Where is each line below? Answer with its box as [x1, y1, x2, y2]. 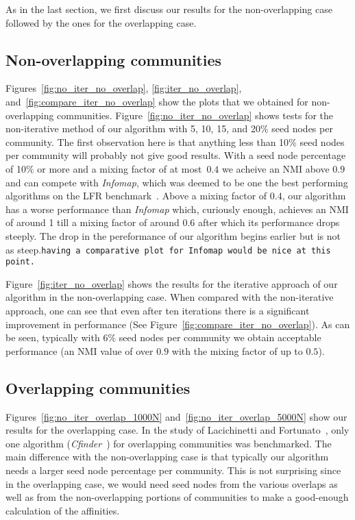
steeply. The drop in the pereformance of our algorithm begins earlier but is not [5, 228, 341, 243]
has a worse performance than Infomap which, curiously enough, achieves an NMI [5, 201, 349, 216]
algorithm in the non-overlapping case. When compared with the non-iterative [5, 290, 334, 304]
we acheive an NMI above [221, 161, 330, 175]
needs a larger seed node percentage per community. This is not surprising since [5, 462, 341, 477]
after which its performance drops [197, 215, 340, 230]
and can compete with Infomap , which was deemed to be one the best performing [5, 175, 348, 189]
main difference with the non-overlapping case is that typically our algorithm [5, 449, 329, 464]
